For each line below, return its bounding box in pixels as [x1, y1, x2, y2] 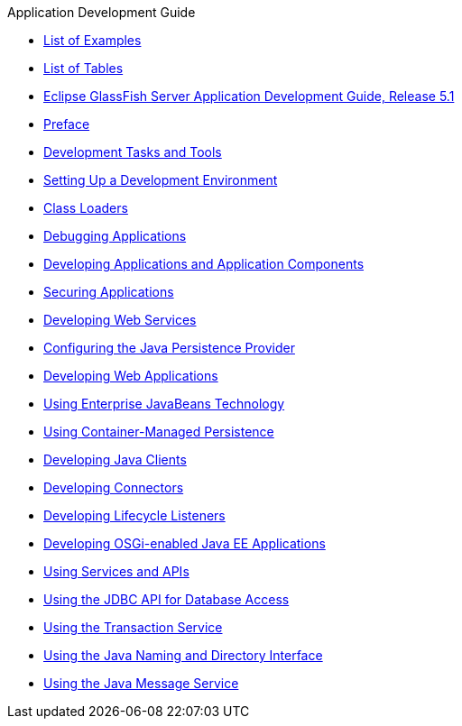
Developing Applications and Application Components [43, 256, 365, 271]
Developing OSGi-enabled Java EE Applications [43, 536, 326, 551]
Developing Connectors [43, 480, 184, 495]
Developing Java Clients [43, 452, 187, 467]
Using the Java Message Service [43, 675, 239, 691]
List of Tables [43, 60, 124, 76]
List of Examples [43, 32, 142, 48]
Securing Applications [43, 284, 174, 299]
